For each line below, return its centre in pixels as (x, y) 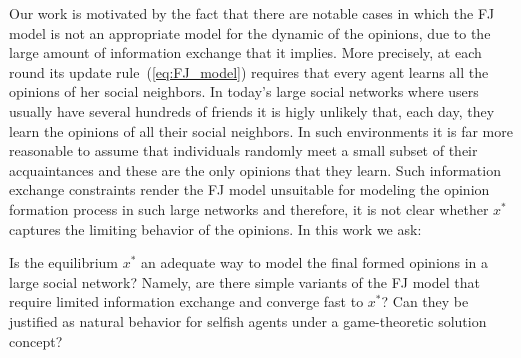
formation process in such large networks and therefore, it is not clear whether (249, 208)
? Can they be (425, 301)
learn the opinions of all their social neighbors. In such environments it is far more (261, 130)
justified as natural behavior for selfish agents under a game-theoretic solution (248, 320)
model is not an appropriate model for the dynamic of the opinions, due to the (250, 32)
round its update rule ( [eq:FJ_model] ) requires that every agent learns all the (249, 71)
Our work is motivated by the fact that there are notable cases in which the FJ (252, 13)
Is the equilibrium (64, 262)
